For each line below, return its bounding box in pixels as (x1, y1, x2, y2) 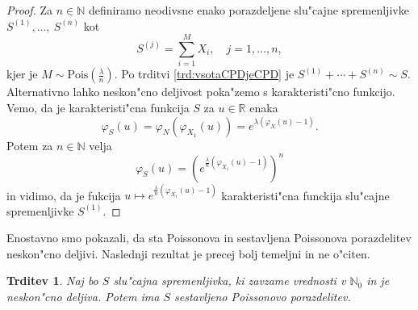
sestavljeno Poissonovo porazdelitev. (173, 288, 351, 305)
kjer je (6, 65, 38, 82)
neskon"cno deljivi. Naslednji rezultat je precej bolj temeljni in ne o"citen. (6, 245, 370, 262)
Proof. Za (6, 2, 53, 18)
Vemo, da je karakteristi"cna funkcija (6, 98, 190, 115)
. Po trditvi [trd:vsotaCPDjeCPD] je (114, 65, 295, 82)
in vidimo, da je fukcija (6, 186, 121, 203)
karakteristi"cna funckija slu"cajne (221, 186, 390, 203)
